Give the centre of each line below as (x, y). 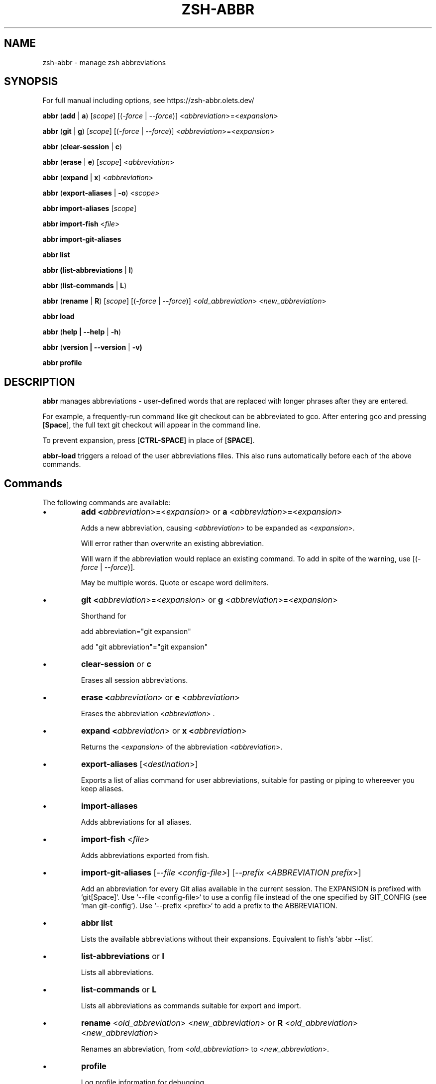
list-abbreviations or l (123, 956)
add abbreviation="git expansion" (136, 632)
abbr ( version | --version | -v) (92, 347)
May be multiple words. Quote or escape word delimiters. (175, 583)
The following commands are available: (107, 503)
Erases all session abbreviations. (134, 680)
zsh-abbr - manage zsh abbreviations (104, 62)
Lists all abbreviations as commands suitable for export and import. (191, 1006)
